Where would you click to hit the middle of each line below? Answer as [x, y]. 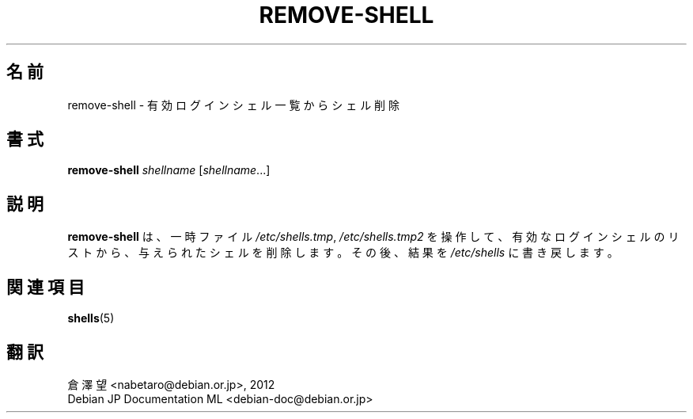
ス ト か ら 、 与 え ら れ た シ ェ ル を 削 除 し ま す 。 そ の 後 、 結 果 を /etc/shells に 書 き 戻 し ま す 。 [343, 253]
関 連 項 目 [45, 287]
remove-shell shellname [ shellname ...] [169, 170]
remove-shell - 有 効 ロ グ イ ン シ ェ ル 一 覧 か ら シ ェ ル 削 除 [234, 105]
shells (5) [91, 318]
